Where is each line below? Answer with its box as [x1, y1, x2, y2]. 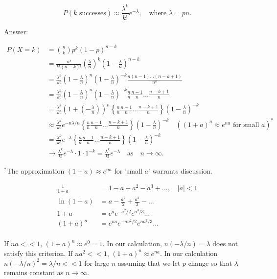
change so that [188, 257, 232, 268]
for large [84, 257, 110, 268]
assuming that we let [118, 257, 181, 268]
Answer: [4, 26, 28, 36]
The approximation [6, 166, 65, 176]
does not [212, 238, 238, 249]
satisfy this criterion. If [4, 248, 73, 258]
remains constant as [4, 267, 64, 278]
